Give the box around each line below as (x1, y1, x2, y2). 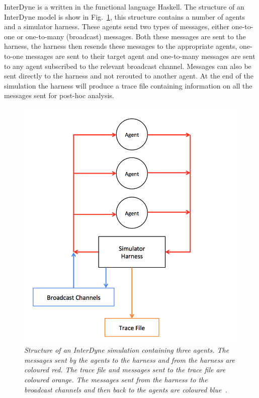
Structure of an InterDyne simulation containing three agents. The (24, 345, 229, 355)
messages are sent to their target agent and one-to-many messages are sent (25, 50, 255, 61)
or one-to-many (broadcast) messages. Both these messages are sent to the (17, 31, 246, 41)
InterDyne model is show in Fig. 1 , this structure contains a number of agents (4, 11, 245, 22)
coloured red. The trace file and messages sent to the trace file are (24, 364, 226, 375)
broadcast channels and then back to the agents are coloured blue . (24, 384, 227, 394)
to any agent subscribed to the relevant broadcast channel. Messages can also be (4, 60, 251, 71)
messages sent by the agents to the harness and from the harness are (24, 354, 235, 365)
